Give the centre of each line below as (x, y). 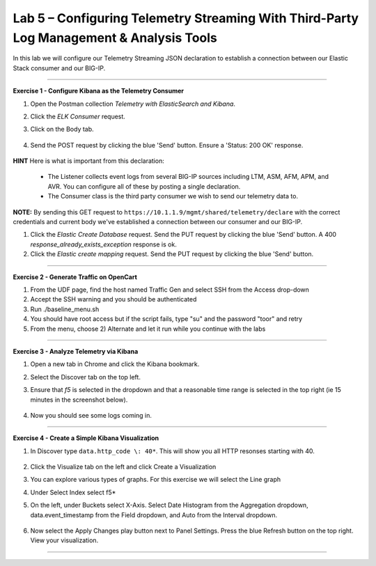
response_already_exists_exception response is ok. (103, 244)
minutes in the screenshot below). (79, 400)
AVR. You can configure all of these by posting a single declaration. (144, 186)
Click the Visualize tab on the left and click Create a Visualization (123, 467)
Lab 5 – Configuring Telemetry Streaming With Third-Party (186, 18)
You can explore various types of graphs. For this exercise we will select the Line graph (156, 480)
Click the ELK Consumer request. (78, 116)
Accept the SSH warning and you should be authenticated (113, 299)
